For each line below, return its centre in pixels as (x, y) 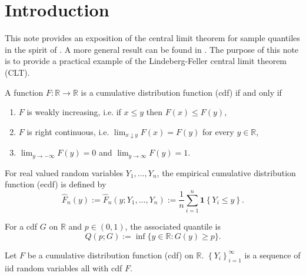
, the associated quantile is (173, 226)
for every (218, 131)
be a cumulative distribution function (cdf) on (110, 255)
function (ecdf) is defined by (56, 184)
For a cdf (21, 226)
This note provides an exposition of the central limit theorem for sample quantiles (152, 38)
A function (24, 92)
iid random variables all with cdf (64, 267)
